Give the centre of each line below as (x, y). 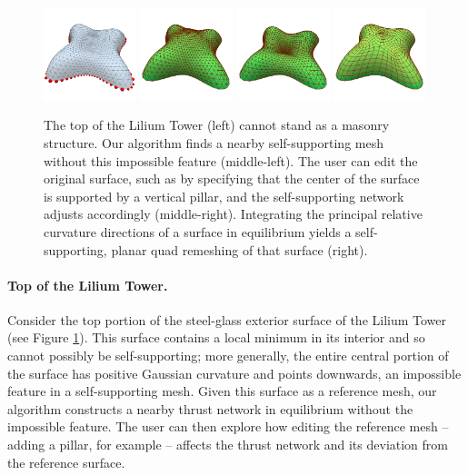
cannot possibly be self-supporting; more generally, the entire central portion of (228, 356)
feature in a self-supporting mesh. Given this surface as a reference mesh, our (222, 391)
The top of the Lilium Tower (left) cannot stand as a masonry (217, 125)
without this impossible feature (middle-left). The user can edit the (231, 160)
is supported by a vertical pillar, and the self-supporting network (224, 196)
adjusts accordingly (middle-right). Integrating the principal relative (233, 214)
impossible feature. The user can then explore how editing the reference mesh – (228, 426)
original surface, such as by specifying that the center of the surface (232, 178)
